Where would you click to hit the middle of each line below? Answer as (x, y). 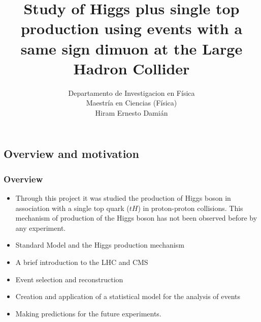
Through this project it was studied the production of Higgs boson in (123, 198)
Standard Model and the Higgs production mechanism (100, 245)
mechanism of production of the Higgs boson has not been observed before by (136, 218)
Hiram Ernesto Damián (132, 112)
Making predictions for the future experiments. (88, 313)
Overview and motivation (71, 154)
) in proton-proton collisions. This (190, 208)
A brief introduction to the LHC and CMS (82, 262)
